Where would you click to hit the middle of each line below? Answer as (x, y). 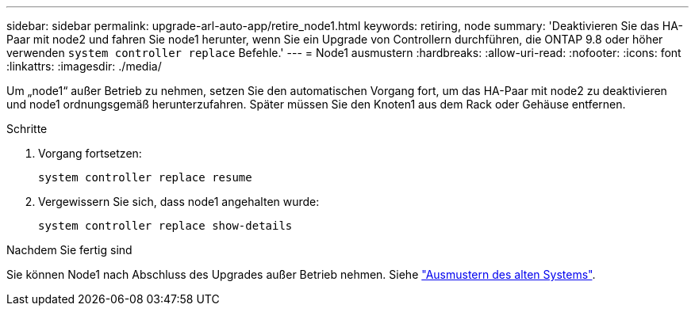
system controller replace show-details (165, 226)
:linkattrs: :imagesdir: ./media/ (84, 66)
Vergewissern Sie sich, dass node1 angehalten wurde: (179, 202)
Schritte (27, 129)
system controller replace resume (145, 177)
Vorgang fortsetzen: (90, 153)
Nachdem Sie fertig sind (69, 250)
